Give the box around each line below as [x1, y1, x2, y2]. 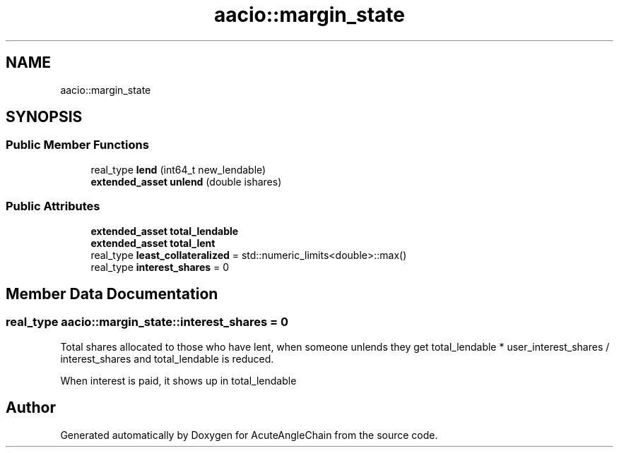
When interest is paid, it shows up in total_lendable [60, 374, 297, 387]
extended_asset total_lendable [90, 224, 239, 237]
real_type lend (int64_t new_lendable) [90, 163, 266, 176]
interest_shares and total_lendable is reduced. [60, 352, 274, 365]
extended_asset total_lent [90, 236, 216, 249]
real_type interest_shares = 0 [90, 260, 230, 273]
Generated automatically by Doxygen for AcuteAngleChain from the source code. [60, 428, 438, 441]
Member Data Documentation [6, 284, 218, 303]
